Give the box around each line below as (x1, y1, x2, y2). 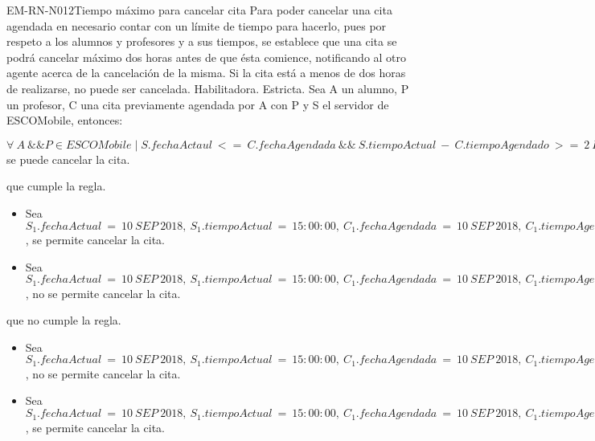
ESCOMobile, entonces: (6, 112, 123, 129)
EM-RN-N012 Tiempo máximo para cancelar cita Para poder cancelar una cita (6, 2, 392, 18)
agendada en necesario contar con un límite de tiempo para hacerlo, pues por (6, 17, 387, 34)
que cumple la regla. (6, 178, 106, 194)
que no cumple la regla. (6, 312, 121, 329)
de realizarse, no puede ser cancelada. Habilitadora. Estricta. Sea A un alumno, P (6, 80, 409, 96)
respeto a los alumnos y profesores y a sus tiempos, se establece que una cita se (6, 33, 397, 50)
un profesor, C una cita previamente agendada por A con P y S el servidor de (6, 96, 389, 112)
